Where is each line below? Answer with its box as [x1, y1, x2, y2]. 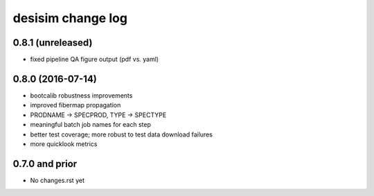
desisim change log [12, 10, 128, 26]
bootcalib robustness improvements [30, 91, 133, 100]
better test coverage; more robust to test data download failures [30, 130, 213, 139]
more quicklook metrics [30, 139, 98, 148]
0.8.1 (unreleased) [12, 37, 93, 48]
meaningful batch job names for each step [30, 121, 152, 129]
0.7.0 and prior [12, 158, 78, 170]
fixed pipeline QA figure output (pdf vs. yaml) [30, 55, 159, 64]
